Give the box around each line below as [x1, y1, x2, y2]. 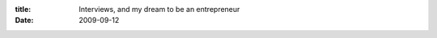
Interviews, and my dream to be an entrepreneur [78, 5, 240, 13]
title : [15, 5, 32, 13]
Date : [15, 16, 34, 25]
